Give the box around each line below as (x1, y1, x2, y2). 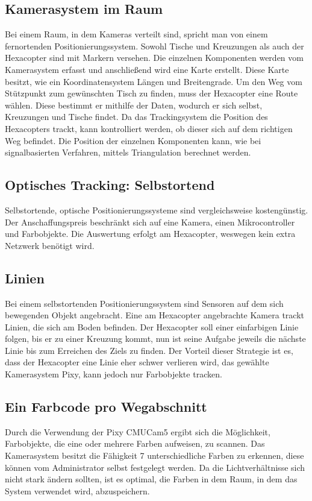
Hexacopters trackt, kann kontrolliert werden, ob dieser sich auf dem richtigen (5, 122, 293, 134)
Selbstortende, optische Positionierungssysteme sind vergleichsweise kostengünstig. (5, 203, 308, 216)
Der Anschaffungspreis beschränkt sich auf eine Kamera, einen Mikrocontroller (5, 215, 295, 228)
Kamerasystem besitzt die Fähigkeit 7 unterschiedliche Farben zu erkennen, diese (5, 449, 304, 462)
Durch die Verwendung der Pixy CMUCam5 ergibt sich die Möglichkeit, (5, 425, 270, 438)
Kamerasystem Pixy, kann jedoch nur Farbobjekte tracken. (5, 368, 222, 380)
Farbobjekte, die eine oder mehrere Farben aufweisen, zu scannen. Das (5, 437, 265, 450)
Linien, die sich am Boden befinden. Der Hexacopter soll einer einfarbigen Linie (5, 320, 299, 333)
